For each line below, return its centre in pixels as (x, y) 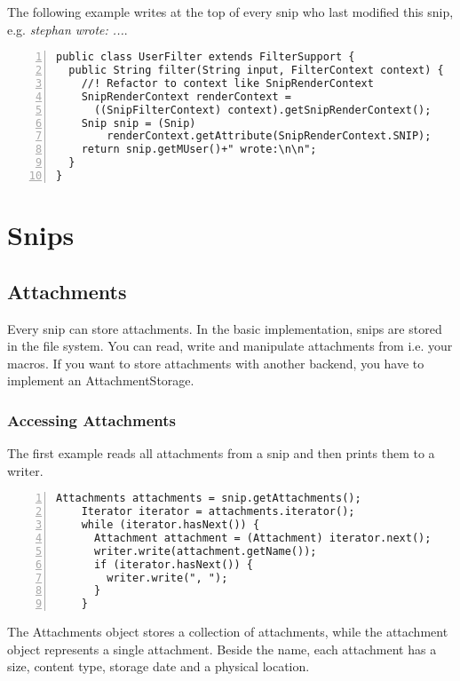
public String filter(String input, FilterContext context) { (256, 71)
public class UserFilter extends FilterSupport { (206, 57)
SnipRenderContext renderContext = (186, 96)
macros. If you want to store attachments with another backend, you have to (216, 363)
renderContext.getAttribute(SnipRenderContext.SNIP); (269, 136)
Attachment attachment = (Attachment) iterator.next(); (262, 538)
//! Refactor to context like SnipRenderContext (227, 83)
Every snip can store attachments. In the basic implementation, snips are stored (225, 328)
